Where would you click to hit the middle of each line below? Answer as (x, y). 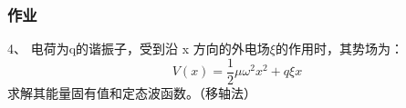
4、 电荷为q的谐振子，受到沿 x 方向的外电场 (139, 49)
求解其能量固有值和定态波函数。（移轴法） (132, 92)
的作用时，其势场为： (339, 49)
